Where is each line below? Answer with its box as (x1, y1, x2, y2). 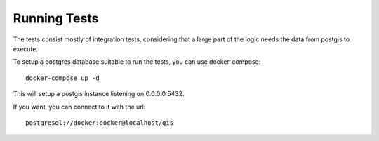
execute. (13, 44, 39, 53)
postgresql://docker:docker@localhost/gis (25, 119, 174, 126)
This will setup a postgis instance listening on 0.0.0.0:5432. (13, 90, 185, 98)
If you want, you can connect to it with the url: (13, 102, 146, 111)
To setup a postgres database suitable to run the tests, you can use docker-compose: (13, 58, 261, 66)
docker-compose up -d (25, 74, 100, 82)
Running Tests (13, 11, 99, 26)
